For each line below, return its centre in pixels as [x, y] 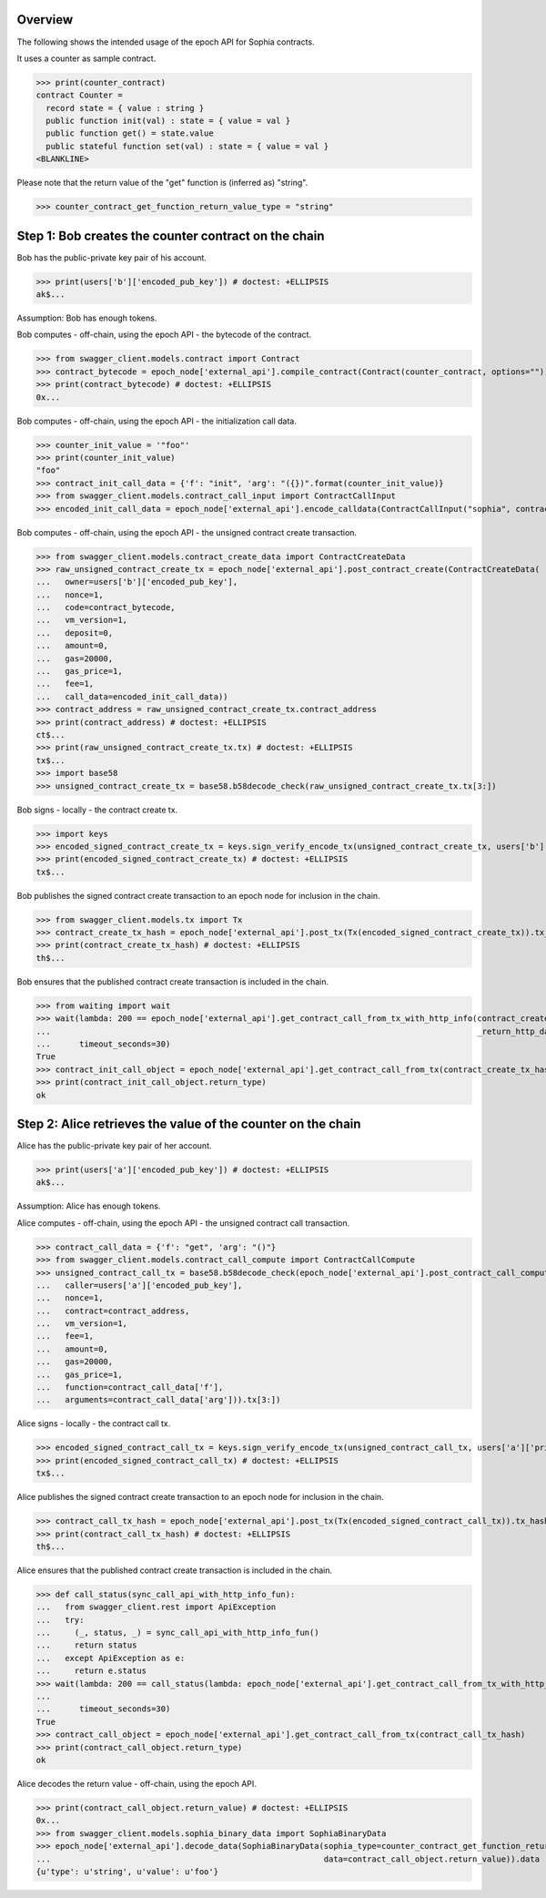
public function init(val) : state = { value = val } [168, 121]
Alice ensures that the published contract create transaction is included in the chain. [175, 1570]
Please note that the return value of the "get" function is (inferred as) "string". [162, 183]
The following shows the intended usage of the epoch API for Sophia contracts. [166, 42]
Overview [45, 20]
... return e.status [91, 1671]
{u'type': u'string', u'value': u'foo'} [127, 1871]
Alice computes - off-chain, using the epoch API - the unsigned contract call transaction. [183, 1223]
